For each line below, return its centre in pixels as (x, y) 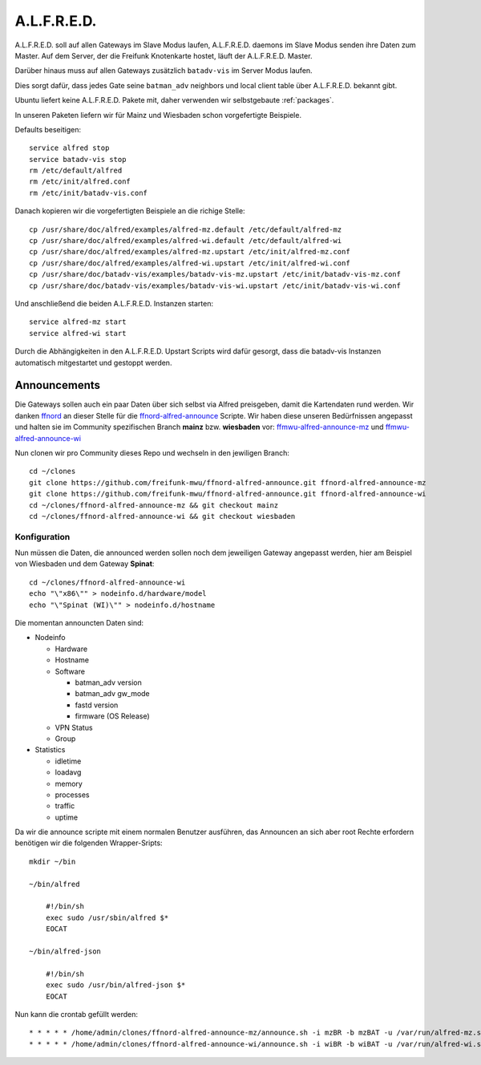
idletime (68, 761)
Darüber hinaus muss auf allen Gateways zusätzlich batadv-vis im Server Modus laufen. (164, 71)
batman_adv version (108, 682)
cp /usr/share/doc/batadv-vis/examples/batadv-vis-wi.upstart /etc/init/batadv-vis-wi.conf (215, 285)
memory (69, 784)
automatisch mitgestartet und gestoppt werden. (93, 362)
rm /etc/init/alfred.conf (80, 182)
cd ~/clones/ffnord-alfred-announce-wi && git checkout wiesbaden (162, 516)
